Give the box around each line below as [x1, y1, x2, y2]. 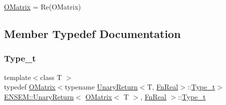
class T [40, 71, 62, 82]
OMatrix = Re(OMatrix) [4, 1, 81, 11]
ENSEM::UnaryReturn [4, 91, 74, 101]
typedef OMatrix [4, 81, 56, 92]
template [4, 71, 31, 82]
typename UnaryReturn [65, 81, 138, 92]
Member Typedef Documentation [4, 25, 181, 41]
